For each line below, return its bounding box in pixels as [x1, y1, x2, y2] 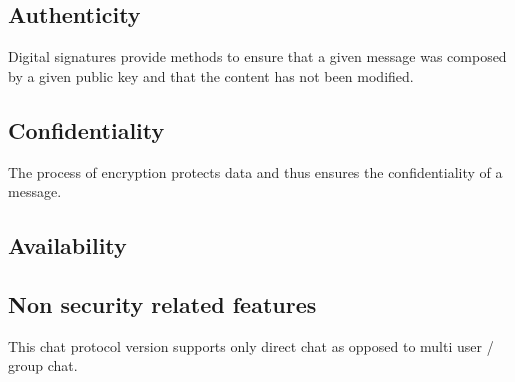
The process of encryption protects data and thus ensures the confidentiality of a [8, 161, 503, 182]
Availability [8, 230, 127, 261]
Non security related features [8, 288, 317, 319]
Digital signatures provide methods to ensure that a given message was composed [8, 46, 507, 67]
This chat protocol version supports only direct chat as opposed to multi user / [8, 335, 494, 356]
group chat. [8, 355, 78, 376]
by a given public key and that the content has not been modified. [8, 65, 414, 86]
